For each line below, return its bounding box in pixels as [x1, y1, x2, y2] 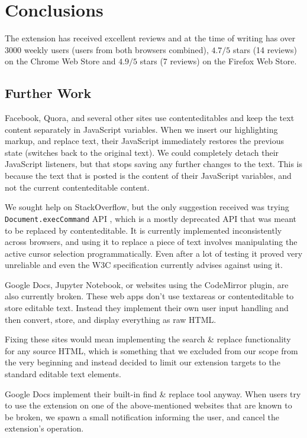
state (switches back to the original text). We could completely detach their [5, 146, 279, 158]
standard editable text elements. [5, 368, 121, 380]
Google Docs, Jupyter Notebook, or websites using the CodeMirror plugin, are [5, 278, 289, 290]
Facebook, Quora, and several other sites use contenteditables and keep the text [5, 112, 295, 124]
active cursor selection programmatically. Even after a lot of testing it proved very [5, 247, 303, 259]
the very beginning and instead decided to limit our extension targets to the [5, 356, 280, 368]
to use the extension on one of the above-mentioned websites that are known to [5, 399, 292, 411]
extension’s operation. [5, 422, 84, 434]
